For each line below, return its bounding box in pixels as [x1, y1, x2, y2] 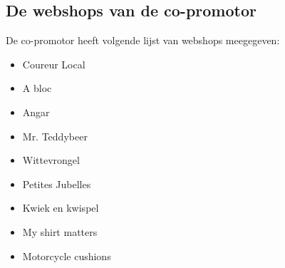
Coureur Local [22, 56, 85, 71]
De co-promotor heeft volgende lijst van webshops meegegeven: [6, 33, 280, 48]
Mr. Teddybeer [22, 128, 88, 143]
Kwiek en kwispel [22, 200, 99, 215]
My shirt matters [22, 224, 98, 239]
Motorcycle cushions [22, 248, 111, 263]
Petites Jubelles [22, 176, 91, 191]
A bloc [22, 81, 52, 96]
